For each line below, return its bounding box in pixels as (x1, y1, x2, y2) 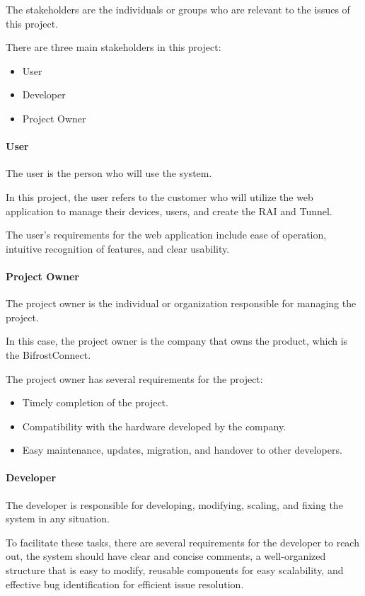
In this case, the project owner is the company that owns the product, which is (6, 333, 348, 348)
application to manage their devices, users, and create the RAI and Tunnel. (6, 203, 332, 218)
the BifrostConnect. (6, 347, 91, 362)
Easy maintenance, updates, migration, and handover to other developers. (22, 442, 342, 457)
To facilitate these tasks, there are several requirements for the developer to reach (6, 534, 359, 549)
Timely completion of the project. (22, 395, 168, 410)
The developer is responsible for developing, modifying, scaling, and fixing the (6, 497, 343, 512)
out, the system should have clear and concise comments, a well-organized (6, 549, 326, 563)
